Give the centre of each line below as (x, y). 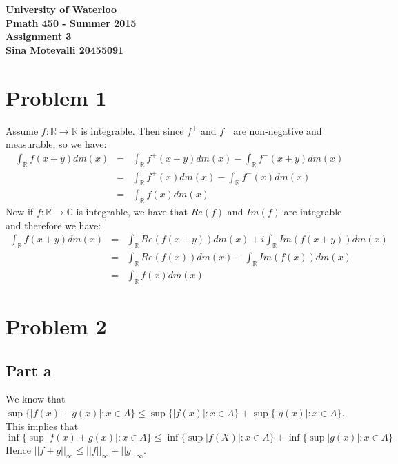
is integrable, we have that (132, 212)
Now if (20, 212)
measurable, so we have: (56, 144)
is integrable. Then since (132, 130)
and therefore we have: (53, 225)
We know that (36, 399)
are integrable (313, 212)
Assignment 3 (39, 36)
